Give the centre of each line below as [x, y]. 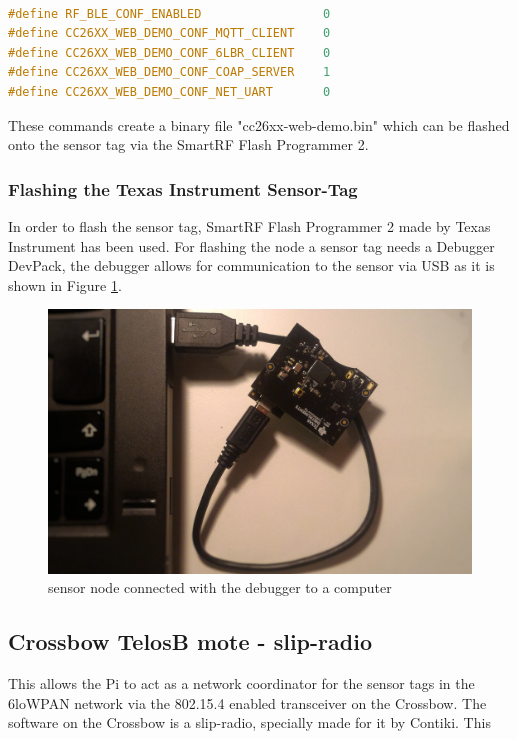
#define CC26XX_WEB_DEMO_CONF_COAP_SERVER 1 [169, 72]
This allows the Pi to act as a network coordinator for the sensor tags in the [241, 682]
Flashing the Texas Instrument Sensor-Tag [183, 188]
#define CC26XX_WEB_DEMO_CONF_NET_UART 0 [169, 91]
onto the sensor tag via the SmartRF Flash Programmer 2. [188, 144]
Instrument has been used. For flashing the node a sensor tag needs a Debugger [251, 245]
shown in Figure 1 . [65, 284]
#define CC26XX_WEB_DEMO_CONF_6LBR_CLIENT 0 [169, 52]
